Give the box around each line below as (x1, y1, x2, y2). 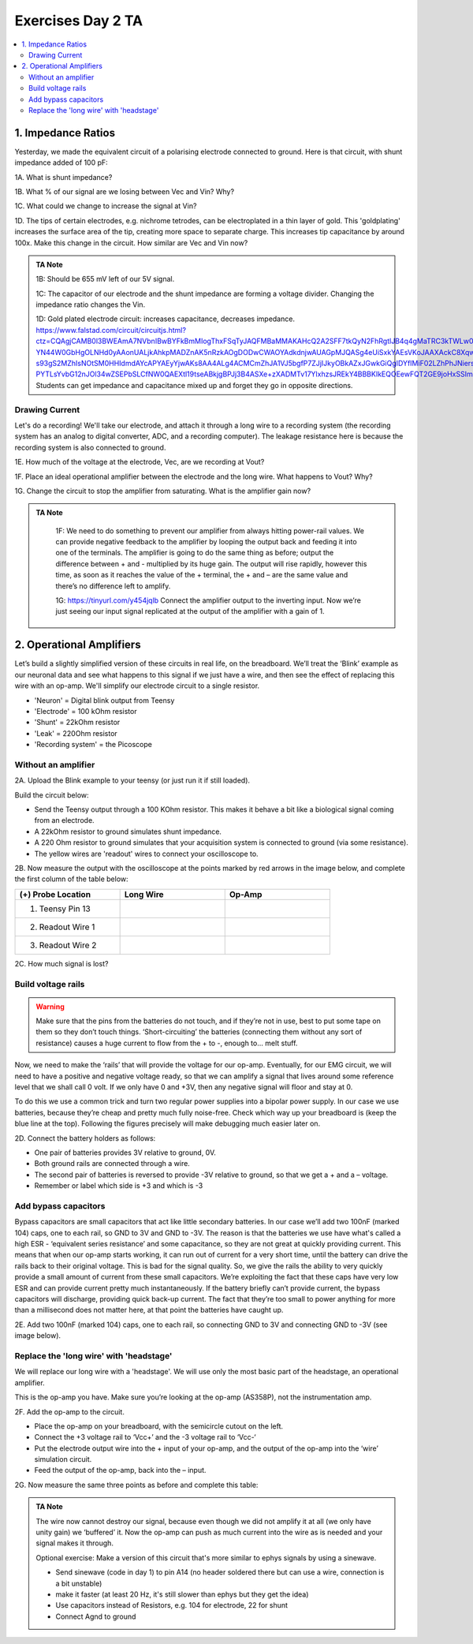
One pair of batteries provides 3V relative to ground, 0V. (34, 1148, 217, 1157)
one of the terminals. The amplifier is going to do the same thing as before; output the (55, 548, 334, 558)
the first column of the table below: (14, 874, 129, 884)
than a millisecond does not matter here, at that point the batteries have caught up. (14, 1306, 284, 1315)
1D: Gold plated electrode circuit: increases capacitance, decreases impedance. (35, 314, 296, 323)
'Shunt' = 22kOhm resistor (34, 718, 121, 727)
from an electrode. (34, 816, 95, 825)
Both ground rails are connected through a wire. (34, 1159, 191, 1168)
